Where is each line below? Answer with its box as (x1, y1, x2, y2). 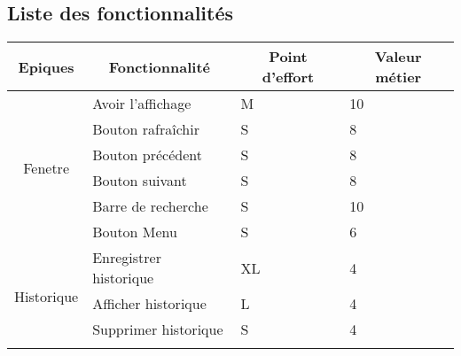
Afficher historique (92, 293, 207, 314)
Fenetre (23, 157, 69, 178)
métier (375, 66, 422, 88)
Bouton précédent (92, 144, 202, 166)
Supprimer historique (92, 319, 223, 340)
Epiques (18, 56, 74, 77)
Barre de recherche (92, 196, 208, 217)
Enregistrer (92, 247, 161, 268)
